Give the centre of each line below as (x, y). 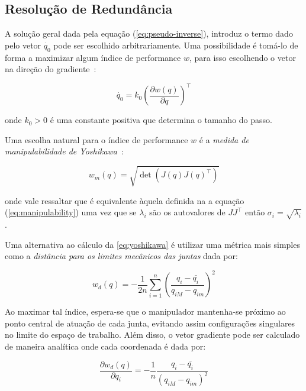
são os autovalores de (187, 212)
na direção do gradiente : (51, 69)
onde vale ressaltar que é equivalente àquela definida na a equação (125, 200)
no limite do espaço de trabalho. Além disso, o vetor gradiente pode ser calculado (152, 335)
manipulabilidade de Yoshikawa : (64, 151)
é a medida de (224, 139)
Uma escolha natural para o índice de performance (96, 139)
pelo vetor (23, 45)
